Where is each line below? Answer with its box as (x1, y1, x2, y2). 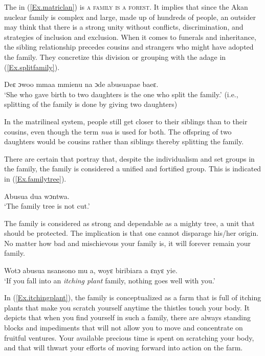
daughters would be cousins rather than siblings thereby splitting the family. (4, 136, 244, 147)
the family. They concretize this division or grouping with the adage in (4, 51, 226, 62)
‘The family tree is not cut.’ (4, 201, 90, 211)
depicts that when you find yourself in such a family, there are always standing (4, 312, 251, 323)
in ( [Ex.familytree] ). (4, 173, 67, 184)
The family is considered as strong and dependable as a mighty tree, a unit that (4, 217, 255, 228)
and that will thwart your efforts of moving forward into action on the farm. (4, 342, 243, 353)
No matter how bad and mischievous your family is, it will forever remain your (4, 237, 251, 248)
